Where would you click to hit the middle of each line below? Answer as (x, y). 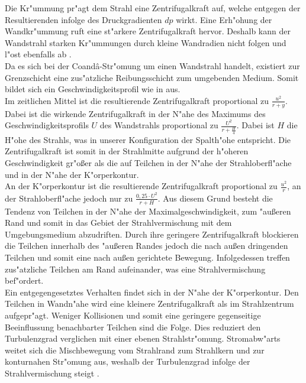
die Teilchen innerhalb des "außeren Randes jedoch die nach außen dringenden (146, 246)
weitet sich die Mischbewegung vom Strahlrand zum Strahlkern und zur (135, 350)
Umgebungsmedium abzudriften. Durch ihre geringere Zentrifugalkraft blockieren (152, 234)
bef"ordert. (24, 280)
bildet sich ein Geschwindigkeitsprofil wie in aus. (93, 89)
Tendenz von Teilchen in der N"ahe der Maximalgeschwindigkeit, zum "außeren (148, 211)
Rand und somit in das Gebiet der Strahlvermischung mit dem (118, 223)
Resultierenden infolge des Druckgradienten (83, 19)
